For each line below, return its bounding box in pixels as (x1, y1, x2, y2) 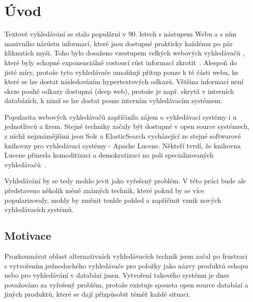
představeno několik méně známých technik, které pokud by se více (4, 185, 204, 195)
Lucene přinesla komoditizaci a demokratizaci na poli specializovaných (4, 150, 214, 160)
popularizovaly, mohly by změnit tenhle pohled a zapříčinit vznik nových (4, 195, 221, 205)
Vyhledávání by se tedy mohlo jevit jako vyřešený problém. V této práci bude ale (4, 176, 246, 186)
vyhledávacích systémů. (4, 204, 74, 214)
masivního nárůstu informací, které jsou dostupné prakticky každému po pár (4, 38, 233, 48)
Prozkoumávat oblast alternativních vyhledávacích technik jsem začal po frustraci (4, 251, 248, 261)
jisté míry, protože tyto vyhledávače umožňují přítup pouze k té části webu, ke (4, 67, 238, 77)
